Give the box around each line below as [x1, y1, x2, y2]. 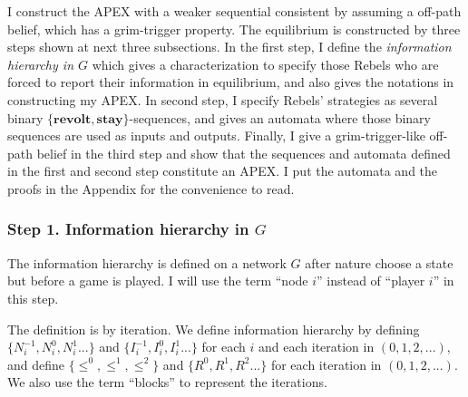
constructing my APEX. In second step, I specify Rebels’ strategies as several [7, 90, 438, 109]
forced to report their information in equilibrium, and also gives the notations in [7, 73, 454, 92]
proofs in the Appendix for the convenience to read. [7, 179, 295, 198]
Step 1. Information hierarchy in [7, 218, 249, 240]
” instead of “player [317, 271, 425, 290]
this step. [7, 288, 59, 307]
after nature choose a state [305, 253, 453, 272]
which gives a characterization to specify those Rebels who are [92, 54, 439, 73]
